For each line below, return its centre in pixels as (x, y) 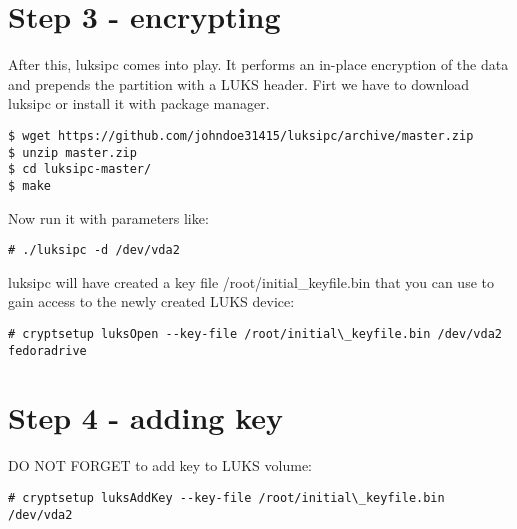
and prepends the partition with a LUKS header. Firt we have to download (239, 83)
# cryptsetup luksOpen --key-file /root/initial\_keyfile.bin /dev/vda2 (255, 333)
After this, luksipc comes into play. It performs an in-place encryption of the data (258, 64)
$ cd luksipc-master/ (80, 169)
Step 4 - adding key (145, 417)
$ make (29, 185)
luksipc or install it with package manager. (139, 103)
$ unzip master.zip (72, 152)
